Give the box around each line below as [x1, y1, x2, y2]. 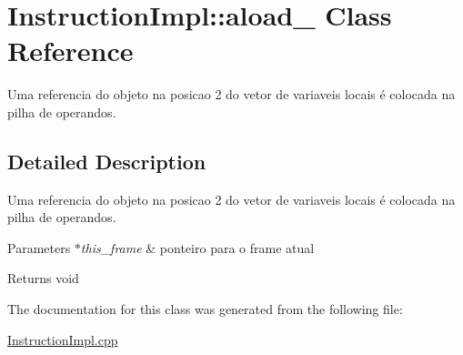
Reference [7, 32, 134, 69]
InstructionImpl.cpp [7, 330, 118, 349]
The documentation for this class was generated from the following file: [7, 299, 403, 319]
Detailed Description [7, 147, 206, 175]
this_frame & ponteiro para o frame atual [80, 238, 315, 257]
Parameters [7, 238, 71, 257]
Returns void [7, 269, 79, 288]
